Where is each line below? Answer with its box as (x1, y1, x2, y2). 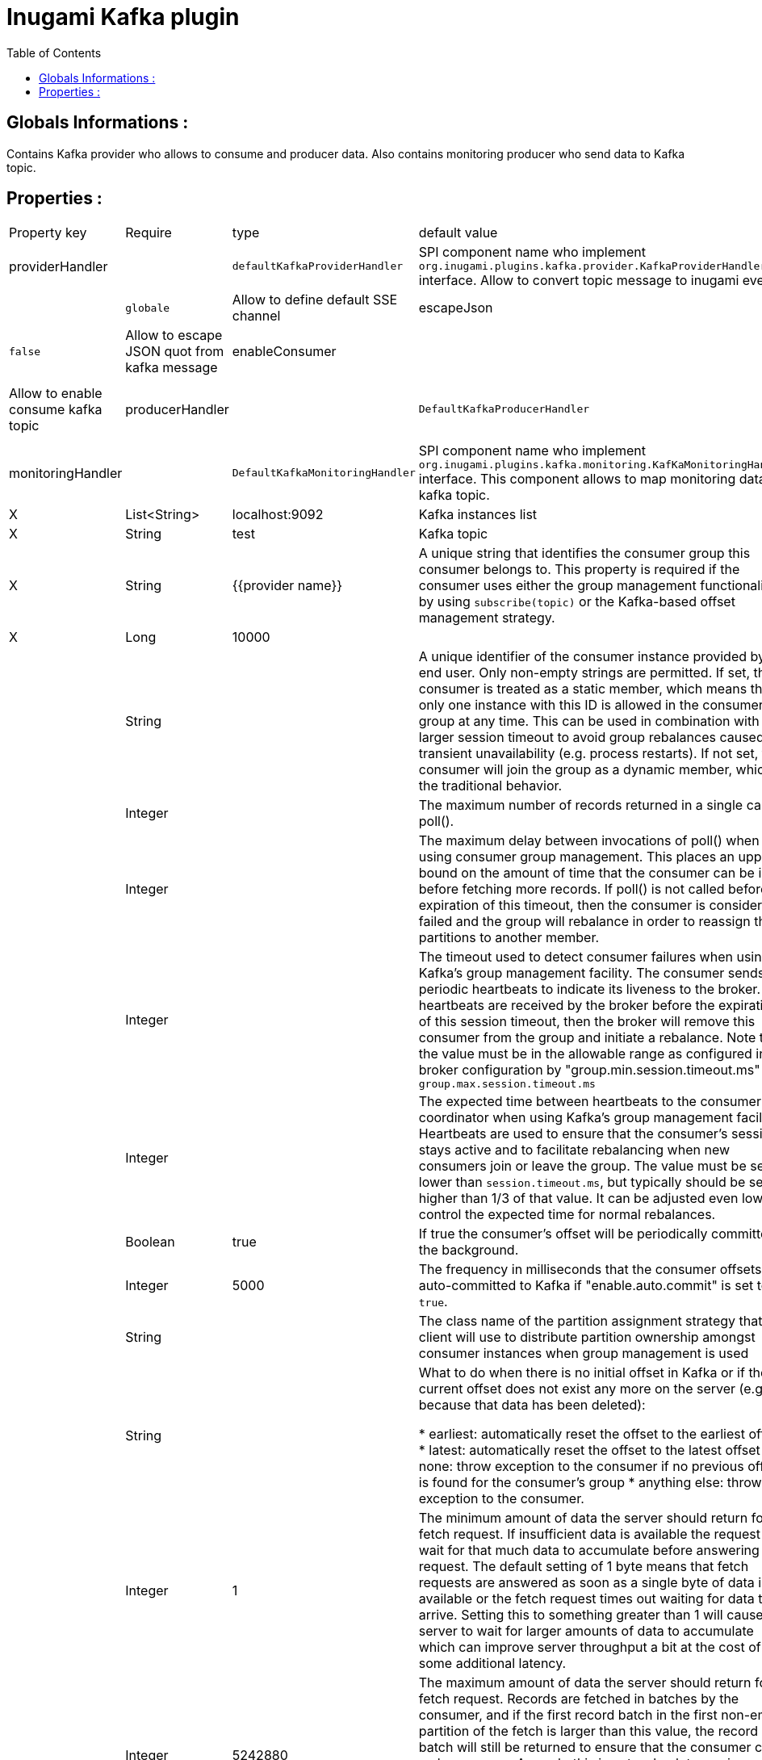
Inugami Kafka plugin (6, 3, 240, 31)
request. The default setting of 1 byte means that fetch (418, 1558, 749, 1575)
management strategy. (418, 610, 555, 626)
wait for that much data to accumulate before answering (418, 1542, 760, 1559)
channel (232, 308, 281, 325)
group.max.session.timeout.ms (418, 1078, 596, 1091)
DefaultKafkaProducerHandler (418, 403, 590, 416)
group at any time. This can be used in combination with (418, 713, 760, 730)
